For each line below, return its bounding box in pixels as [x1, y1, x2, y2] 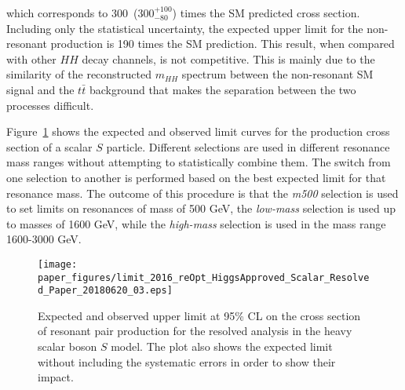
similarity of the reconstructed [6, 66, 151, 82]
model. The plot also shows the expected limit [111, 338, 333, 355]
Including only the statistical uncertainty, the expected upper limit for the [6, 20, 363, 36]
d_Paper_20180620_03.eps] [38, 285, 173, 297]
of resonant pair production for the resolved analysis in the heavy [38, 323, 352, 339]
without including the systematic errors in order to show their [38, 353, 336, 370]
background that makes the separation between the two [89, 81, 356, 97]
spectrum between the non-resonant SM [181, 66, 374, 82]
